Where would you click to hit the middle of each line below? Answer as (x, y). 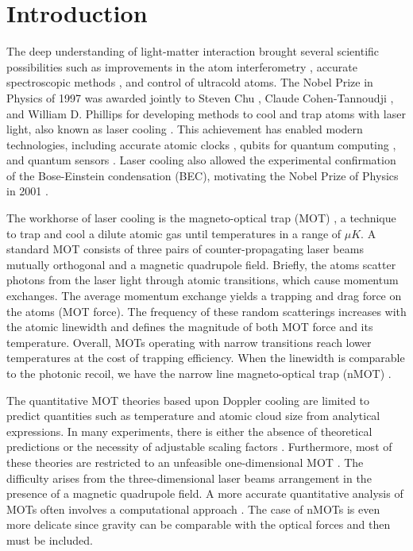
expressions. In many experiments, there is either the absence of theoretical (189, 431)
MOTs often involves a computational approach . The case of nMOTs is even (193, 509)
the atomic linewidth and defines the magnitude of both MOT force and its (190, 327)
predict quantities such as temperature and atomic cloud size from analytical (193, 416)
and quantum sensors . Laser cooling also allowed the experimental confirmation (201, 160)
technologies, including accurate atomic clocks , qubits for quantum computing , (201, 144)
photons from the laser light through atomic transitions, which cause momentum (203, 280)
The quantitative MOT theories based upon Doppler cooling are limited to (188, 400)
